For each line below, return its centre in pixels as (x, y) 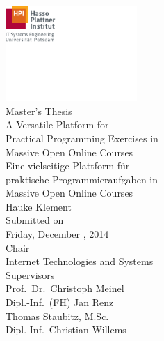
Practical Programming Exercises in (82, 138)
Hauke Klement (39, 206)
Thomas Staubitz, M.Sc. (57, 316)
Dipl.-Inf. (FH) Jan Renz (60, 302)
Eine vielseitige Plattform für (68, 166)
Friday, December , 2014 (57, 234)
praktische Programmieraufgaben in (82, 179)
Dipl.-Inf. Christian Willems (66, 329)
